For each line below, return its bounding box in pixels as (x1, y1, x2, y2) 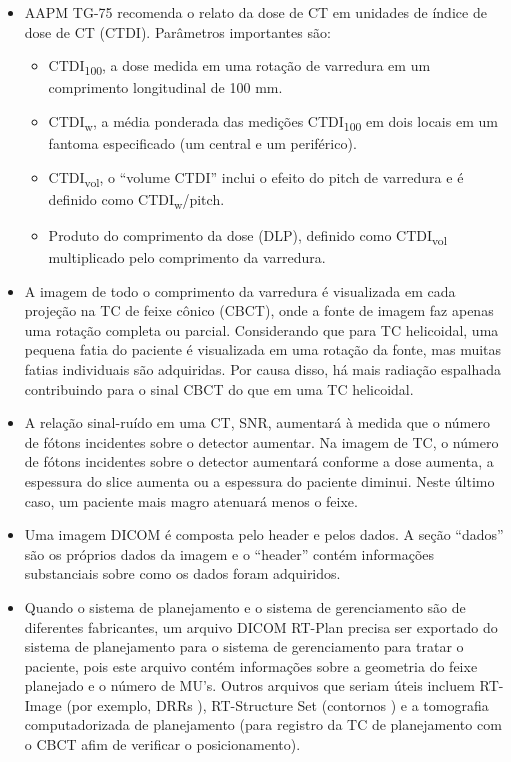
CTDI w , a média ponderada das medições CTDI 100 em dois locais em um (48, 110, 498, 134)
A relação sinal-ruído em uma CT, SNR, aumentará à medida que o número (24, 412, 490, 433)
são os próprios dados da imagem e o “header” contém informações (24, 543, 435, 564)
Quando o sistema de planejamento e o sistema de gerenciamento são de (24, 596, 466, 617)
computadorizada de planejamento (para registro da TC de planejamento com (24, 714, 502, 735)
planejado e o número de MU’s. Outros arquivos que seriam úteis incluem (24, 675, 475, 696)
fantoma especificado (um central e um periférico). (48, 133, 357, 154)
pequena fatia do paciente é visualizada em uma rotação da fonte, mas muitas (24, 339, 502, 360)
